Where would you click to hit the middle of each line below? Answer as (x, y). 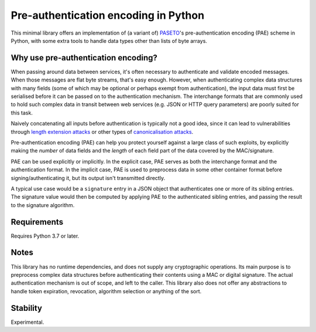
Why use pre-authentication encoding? (84, 58)
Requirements (37, 222)
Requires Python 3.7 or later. (45, 236)
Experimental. (28, 322)
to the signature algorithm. (43, 205)
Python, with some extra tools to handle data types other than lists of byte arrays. (109, 40)
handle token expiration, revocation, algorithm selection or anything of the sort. (106, 291)
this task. (22, 113)
